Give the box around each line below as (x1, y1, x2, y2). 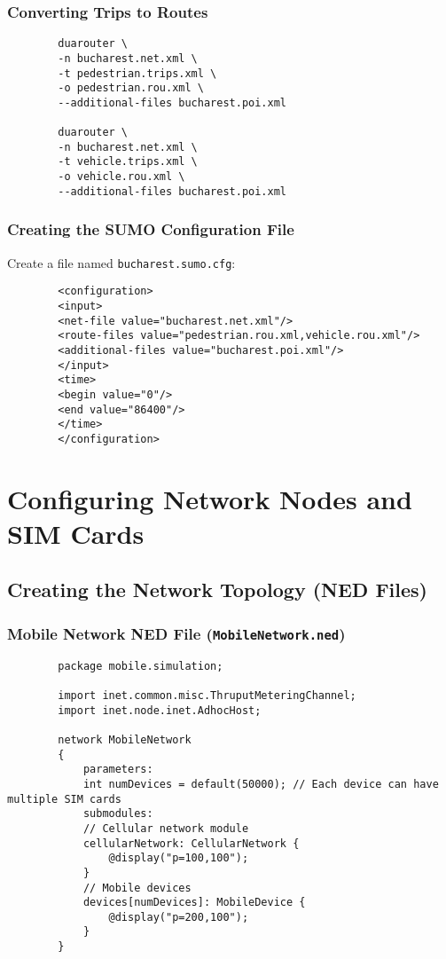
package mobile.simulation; (58, 659, 223, 672)
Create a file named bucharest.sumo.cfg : (7, 253, 236, 271)
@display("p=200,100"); (108, 910, 249, 924)
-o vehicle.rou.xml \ (58, 170, 185, 184)
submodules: (82, 807, 153, 821)
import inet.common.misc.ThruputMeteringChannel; (58, 688, 356, 702)
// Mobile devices (82, 881, 192, 894)
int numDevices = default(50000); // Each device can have (82, 777, 439, 790)
